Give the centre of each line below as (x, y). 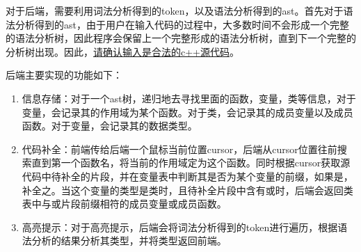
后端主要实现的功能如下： (64, 75)
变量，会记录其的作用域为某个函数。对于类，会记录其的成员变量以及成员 (187, 112)
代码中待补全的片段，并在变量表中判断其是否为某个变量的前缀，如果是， (187, 176)
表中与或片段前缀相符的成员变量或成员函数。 (124, 204)
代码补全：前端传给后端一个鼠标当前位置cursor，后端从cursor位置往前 (179, 149)
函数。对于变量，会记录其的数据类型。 (110, 126)
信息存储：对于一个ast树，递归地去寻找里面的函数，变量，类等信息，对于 (189, 98)
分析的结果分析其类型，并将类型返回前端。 (129, 241)
